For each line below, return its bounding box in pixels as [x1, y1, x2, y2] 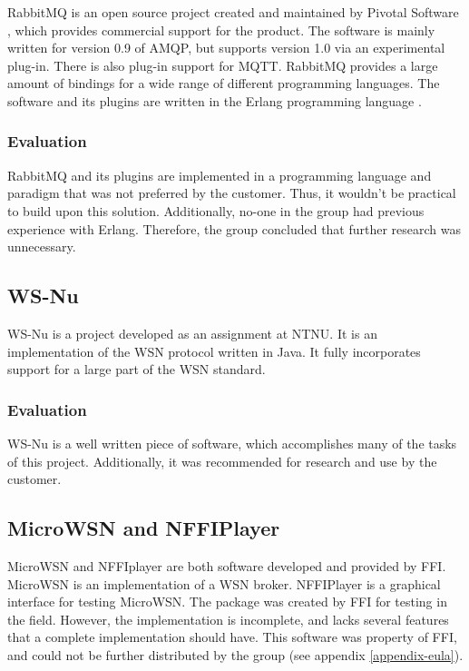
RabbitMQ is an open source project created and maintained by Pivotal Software [7, 3, 459, 21]
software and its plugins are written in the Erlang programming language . [7, 91, 422, 110]
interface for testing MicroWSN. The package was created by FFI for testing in [7, 592, 447, 611]
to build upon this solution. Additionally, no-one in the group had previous [7, 201, 425, 220]
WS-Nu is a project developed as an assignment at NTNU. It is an [7, 323, 377, 342]
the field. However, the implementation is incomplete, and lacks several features [7, 609, 449, 628]
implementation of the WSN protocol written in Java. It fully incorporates [7, 341, 421, 360]
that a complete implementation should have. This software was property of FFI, [7, 627, 457, 646]
